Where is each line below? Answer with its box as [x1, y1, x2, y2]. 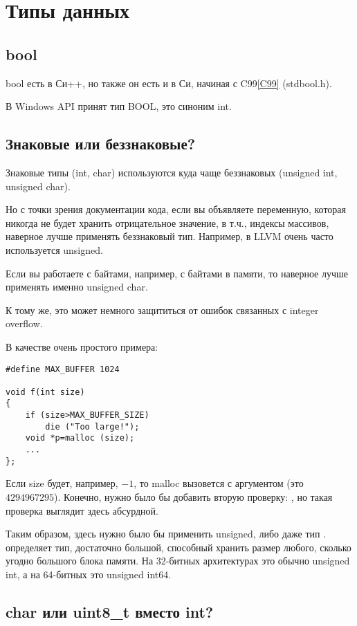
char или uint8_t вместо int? [6, 600, 214, 622]
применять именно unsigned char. [6, 279, 148, 294]
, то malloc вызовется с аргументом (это [134, 476, 304, 490]
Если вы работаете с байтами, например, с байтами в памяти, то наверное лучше [6, 266, 348, 280]
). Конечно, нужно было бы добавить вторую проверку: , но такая [54, 490, 333, 504]
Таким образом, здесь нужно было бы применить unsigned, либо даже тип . [6, 526, 327, 541]
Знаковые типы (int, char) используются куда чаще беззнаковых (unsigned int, [6, 165, 338, 179]
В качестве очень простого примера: [6, 339, 158, 353]
